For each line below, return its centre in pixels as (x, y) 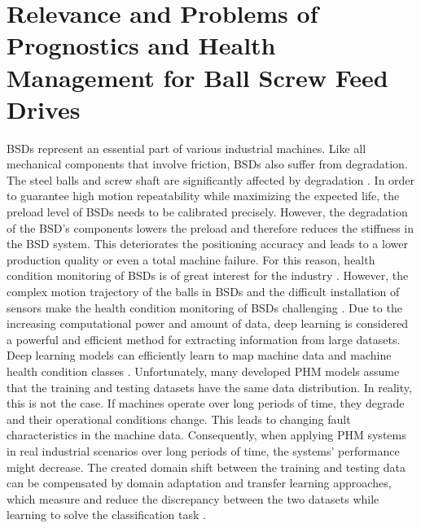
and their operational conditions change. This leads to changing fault (179, 419)
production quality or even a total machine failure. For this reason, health (191, 259)
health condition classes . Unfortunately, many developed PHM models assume (203, 371)
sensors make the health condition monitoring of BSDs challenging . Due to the (204, 307)
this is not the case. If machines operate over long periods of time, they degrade (206, 403)
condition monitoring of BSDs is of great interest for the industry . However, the (208, 275)
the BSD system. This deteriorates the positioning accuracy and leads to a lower (207, 244)
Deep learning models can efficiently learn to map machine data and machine (199, 355)
